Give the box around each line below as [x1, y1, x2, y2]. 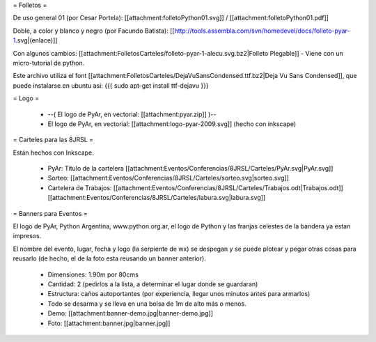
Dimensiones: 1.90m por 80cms [47, 270, 139, 279]
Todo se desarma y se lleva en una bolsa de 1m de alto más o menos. [47, 300, 246, 308]
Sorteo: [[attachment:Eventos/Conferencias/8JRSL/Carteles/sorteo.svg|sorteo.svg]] [47, 174, 289, 182]
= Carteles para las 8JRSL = [13, 136, 94, 144]
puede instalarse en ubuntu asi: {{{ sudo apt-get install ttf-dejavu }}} [13, 81, 209, 90]
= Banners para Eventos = [13, 209, 88, 217]
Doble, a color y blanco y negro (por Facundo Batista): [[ [13, 26, 175, 35]
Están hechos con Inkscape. [13, 148, 94, 157]
